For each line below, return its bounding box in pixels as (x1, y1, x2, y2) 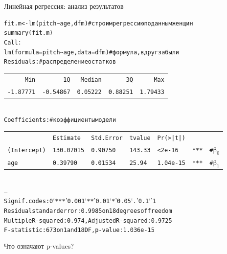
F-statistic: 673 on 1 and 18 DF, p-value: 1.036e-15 (4, 227, 155, 234)
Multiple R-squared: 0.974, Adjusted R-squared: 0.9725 (4, 217, 172, 224)
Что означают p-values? (4, 240, 74, 251)
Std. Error (91, 134, 123, 141)
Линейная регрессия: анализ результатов (4, 1, 124, 11)
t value (129, 134, 151, 141)
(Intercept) (7, 147, 46, 154)
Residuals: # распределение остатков (4, 58, 116, 66)
